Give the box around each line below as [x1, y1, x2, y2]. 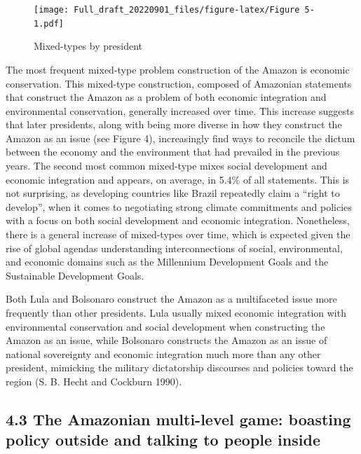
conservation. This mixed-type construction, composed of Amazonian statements [6, 76, 352, 90]
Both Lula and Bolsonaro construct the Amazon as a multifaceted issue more [6, 291, 337, 306]
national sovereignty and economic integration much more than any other [6, 346, 321, 361]
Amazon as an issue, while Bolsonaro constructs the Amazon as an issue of [6, 333, 327, 348]
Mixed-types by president [34, 39, 142, 53]
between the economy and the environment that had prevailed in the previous [6, 144, 340, 159]
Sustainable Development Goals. [6, 268, 144, 282]
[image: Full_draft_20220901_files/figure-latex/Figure [34, 5, 300, 15]
